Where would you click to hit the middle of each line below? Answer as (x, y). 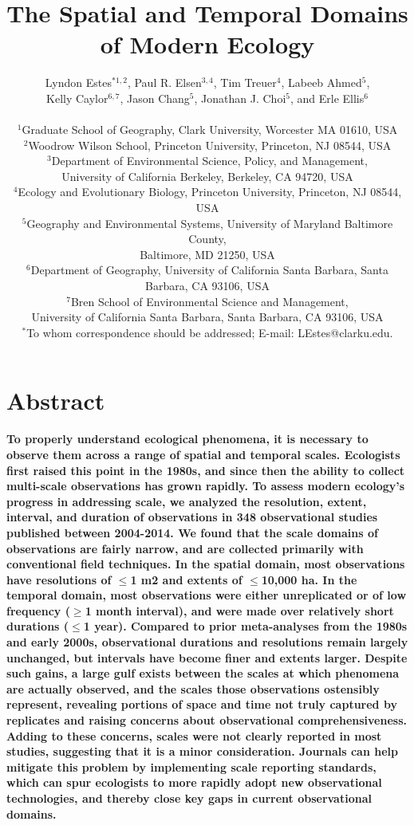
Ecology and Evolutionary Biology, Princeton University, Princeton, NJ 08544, (210, 192)
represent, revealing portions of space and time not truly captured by (202, 704)
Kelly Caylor (77, 98)
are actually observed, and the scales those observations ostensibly (193, 688)
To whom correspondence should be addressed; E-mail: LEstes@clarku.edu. (210, 332)
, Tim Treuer (245, 82)
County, (207, 239)
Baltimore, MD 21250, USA (207, 254)
